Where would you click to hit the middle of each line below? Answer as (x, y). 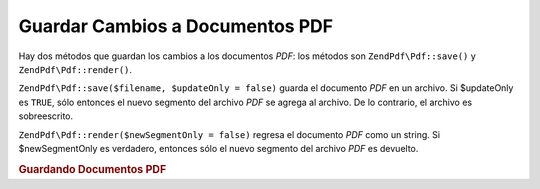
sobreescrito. (46, 116)
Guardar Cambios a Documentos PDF (176, 26)
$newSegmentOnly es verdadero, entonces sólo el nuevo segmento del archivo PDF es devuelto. (218, 148)
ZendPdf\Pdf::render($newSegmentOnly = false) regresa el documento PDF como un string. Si (229, 134)
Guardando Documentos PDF (92, 169)
